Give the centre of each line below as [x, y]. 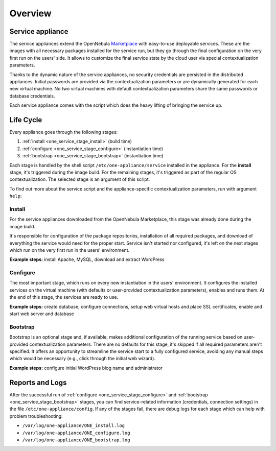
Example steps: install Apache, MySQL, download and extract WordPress [87, 259]
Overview [30, 13]
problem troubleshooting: [36, 416]
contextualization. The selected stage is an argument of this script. [80, 179]
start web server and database [42, 314]
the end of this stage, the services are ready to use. [64, 297]
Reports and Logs [38, 382]
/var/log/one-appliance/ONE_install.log [74, 426]
